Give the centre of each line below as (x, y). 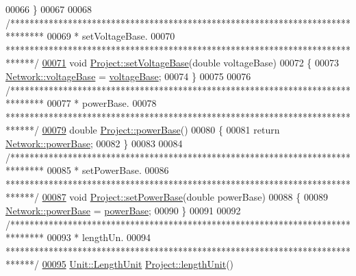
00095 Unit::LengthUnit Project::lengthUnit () (138, 264)
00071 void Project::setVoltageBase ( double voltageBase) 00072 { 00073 (190, 63)
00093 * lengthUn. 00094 (99, 237)
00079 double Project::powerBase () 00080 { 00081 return (161, 130)
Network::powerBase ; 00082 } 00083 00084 (94, 143)
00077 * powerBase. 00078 (102, 103)
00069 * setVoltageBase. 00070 (111, 36)
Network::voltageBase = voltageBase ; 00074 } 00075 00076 (128, 76)
